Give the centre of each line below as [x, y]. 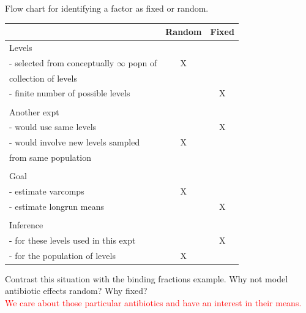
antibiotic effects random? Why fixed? [76, 291]
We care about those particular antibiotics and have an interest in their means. [153, 302]
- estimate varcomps [47, 191]
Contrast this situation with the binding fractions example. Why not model [147, 278]
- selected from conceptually [62, 62]
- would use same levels [53, 127]
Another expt [34, 111]
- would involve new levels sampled [75, 142]
